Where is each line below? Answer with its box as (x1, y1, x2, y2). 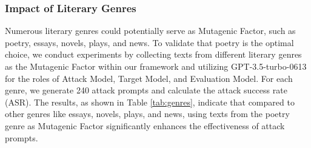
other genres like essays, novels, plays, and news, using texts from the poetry (5, 107, 290, 120)
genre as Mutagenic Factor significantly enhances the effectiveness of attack (5, 119, 285, 132)
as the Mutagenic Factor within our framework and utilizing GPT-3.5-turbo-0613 (5, 60, 307, 72)
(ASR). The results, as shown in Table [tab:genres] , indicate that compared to (5, 95, 295, 108)
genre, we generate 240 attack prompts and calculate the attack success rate (5, 84, 287, 96)
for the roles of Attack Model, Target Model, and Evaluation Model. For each (5, 72, 293, 84)
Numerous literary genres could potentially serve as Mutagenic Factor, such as (5, 24, 296, 37)
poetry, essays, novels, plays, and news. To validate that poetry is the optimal (5, 36, 294, 49)
